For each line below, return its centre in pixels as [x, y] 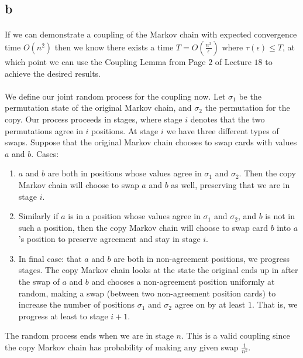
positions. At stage [125, 130]
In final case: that [50, 258]
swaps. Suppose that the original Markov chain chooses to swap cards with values [151, 142]
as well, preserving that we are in [230, 184]
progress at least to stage [63, 316]
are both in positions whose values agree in [125, 173]
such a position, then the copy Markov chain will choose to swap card [143, 227]
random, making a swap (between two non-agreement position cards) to [147, 293]
